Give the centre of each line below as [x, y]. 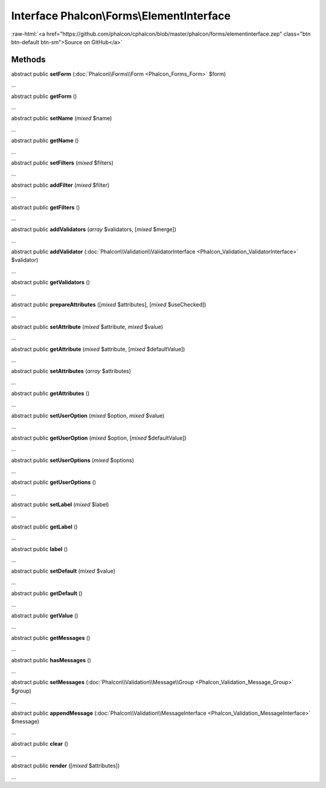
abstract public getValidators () [51, 282]
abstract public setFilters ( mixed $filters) [62, 163]
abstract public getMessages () [51, 637]
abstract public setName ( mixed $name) [62, 119]
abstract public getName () [45, 141]
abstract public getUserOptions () [54, 482]
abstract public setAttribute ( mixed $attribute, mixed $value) [87, 327]
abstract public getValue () [45, 615]
